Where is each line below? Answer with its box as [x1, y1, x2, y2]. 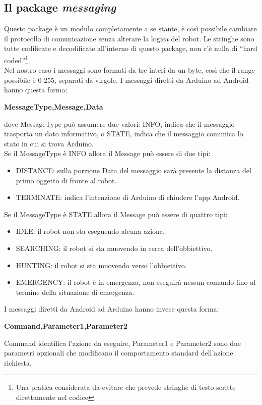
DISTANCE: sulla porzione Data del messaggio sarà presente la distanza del [16, 165, 251, 175]
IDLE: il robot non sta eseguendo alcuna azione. [16, 226, 165, 236]
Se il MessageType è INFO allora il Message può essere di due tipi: [4, 148, 211, 159]
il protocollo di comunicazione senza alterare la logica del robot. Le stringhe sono [4, 33, 254, 43]
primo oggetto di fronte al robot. [16, 175, 117, 185]
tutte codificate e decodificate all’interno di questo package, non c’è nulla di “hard [4, 43, 257, 54]
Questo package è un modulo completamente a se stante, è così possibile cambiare [4, 23, 257, 34]
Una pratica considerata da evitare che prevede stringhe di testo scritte [16, 382, 236, 392]
